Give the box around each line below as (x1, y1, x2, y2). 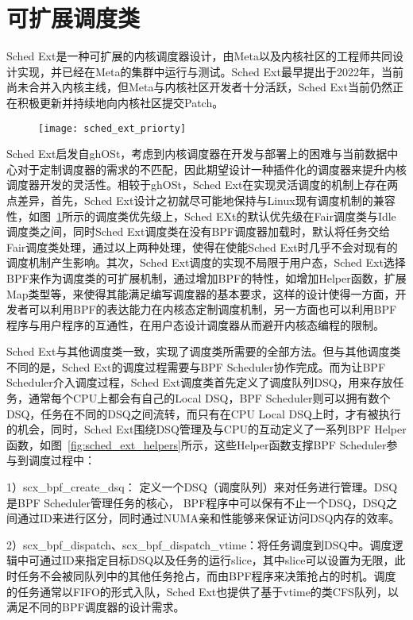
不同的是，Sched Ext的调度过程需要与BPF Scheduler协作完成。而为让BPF (6, 358, 386, 375)
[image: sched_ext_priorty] (38, 122, 187, 134)
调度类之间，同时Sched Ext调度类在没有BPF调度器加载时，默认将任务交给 (6, 223, 391, 240)
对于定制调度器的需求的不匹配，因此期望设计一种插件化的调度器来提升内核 (17, 160, 407, 177)
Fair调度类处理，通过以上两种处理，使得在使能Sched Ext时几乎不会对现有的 (6, 238, 398, 255)
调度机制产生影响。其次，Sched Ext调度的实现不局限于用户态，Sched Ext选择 (6, 254, 406, 271)
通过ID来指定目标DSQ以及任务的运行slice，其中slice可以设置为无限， (39, 552, 395, 568)
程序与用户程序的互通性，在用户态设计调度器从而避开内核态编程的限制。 (6, 316, 384, 333)
